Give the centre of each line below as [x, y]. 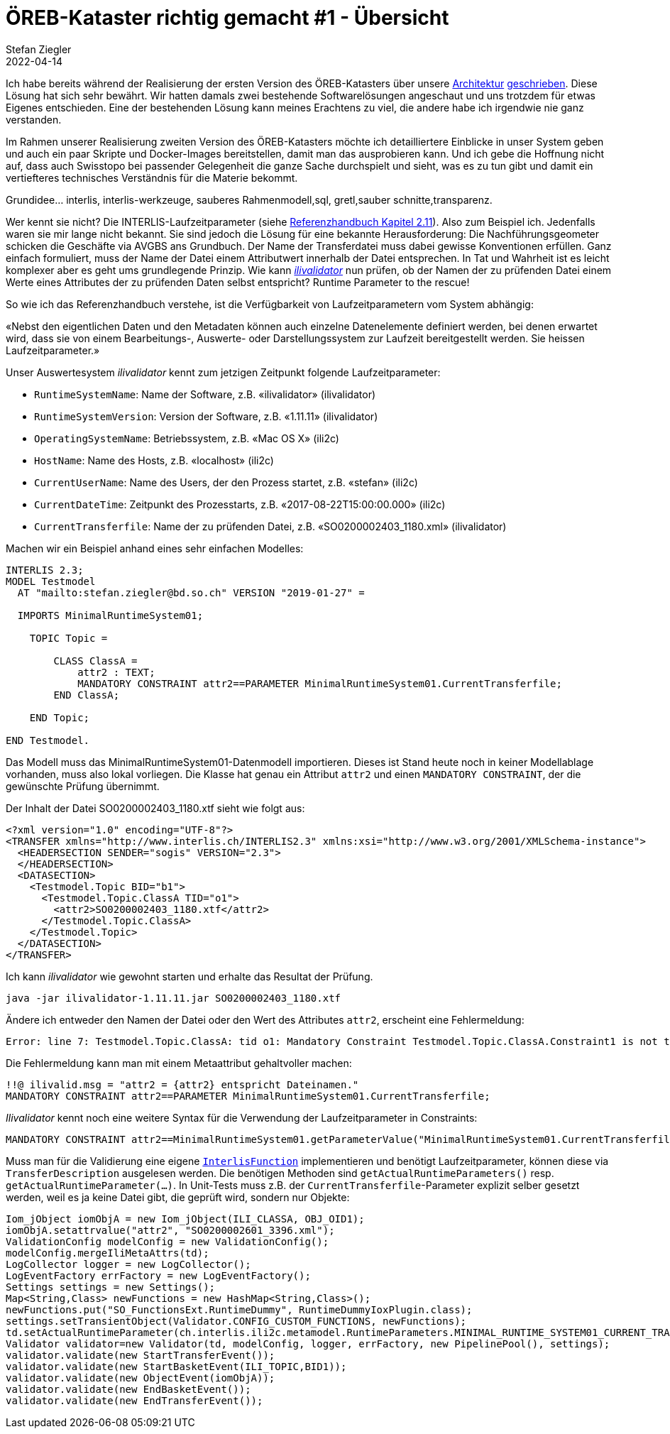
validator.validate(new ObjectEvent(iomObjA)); [141, 1378]
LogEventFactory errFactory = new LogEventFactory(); [158, 1275]
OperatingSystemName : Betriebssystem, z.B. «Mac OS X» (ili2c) [187, 438]
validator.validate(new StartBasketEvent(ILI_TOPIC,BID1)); [176, 1366]
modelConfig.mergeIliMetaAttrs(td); [108, 1253]
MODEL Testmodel [51, 581]
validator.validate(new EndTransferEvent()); [134, 1400]
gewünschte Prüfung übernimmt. [83, 786]
